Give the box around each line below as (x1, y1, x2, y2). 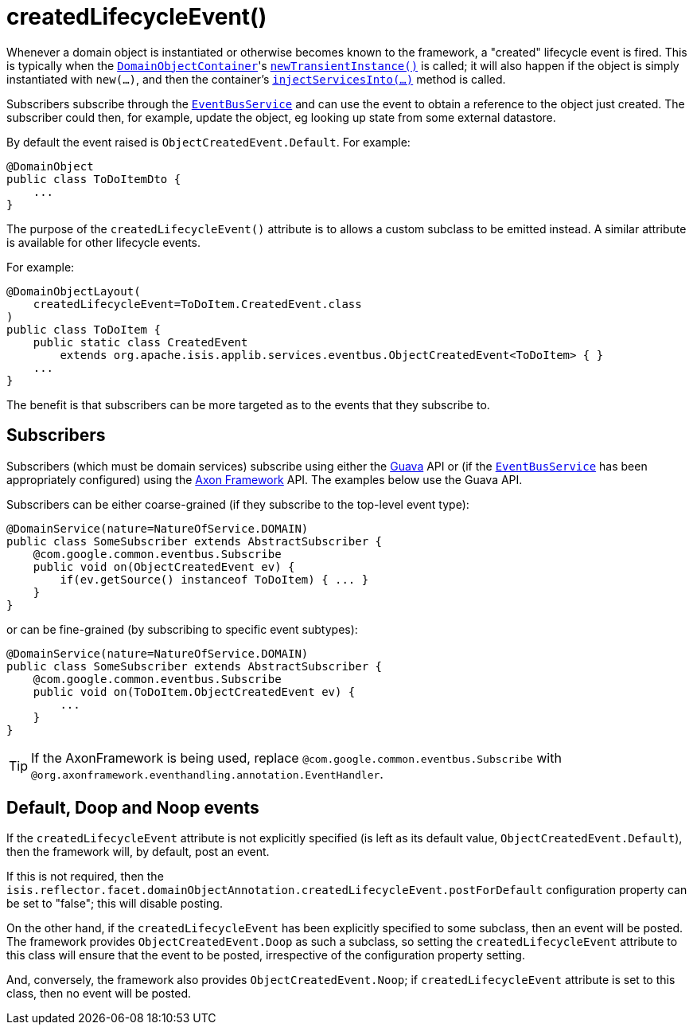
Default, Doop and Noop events (6, 798, 259, 818)
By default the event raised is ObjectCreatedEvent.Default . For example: (6, 135, 411, 149)
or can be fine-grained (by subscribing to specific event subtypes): (6, 622, 358, 636)
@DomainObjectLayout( (6, 284, 141, 298)
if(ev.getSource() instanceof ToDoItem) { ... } (60, 572, 369, 586)
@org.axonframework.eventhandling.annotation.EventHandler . (31, 765, 383, 782)
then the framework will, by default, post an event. (6, 845, 270, 859)
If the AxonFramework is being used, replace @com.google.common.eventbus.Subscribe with (31, 749, 562, 766)
